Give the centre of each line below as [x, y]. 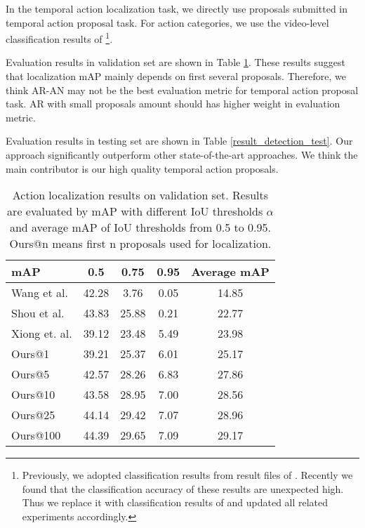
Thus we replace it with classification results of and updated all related [175, 502]
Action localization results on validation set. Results [140, 195]
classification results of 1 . [59, 38]
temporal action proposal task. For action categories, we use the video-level [167, 22]
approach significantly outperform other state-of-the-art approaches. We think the [182, 154]
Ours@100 [36, 435]
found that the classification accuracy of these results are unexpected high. [183, 488]
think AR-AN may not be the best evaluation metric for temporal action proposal [182, 90]
